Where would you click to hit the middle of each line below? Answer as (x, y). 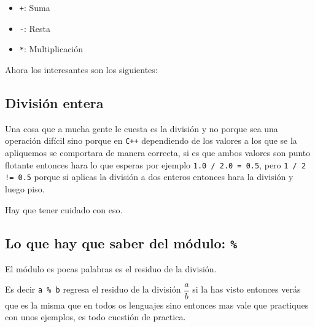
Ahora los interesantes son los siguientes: (81, 69)
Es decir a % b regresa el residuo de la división (93, 289)
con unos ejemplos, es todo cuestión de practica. (95, 317)
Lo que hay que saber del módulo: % (121, 242)
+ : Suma (35, 7)
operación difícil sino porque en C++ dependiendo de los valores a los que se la (151, 140)
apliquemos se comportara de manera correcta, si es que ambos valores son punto (158, 153)
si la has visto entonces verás (247, 289)
